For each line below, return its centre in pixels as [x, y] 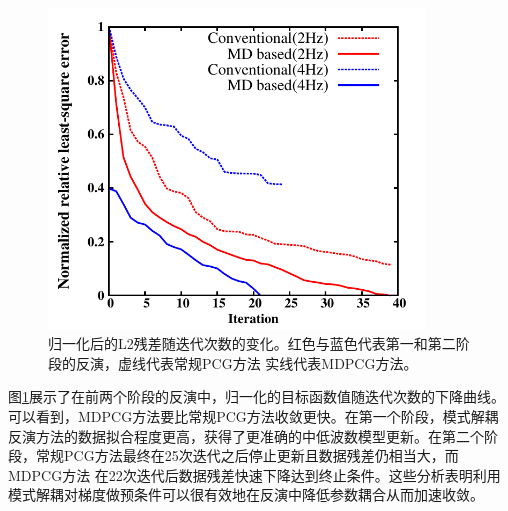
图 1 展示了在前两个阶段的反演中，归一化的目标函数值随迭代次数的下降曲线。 [256, 396]
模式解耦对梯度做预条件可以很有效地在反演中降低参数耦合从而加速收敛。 [246, 494]
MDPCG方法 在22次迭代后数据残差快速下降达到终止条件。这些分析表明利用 [254, 474]
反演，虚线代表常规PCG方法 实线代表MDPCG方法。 [246, 362]
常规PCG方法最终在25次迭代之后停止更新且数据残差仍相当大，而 [247, 455]
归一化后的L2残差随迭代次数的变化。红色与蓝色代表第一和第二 [252, 343]
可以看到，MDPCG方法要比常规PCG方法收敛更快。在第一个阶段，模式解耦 [253, 416]
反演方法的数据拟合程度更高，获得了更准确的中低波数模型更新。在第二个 [246, 435]
